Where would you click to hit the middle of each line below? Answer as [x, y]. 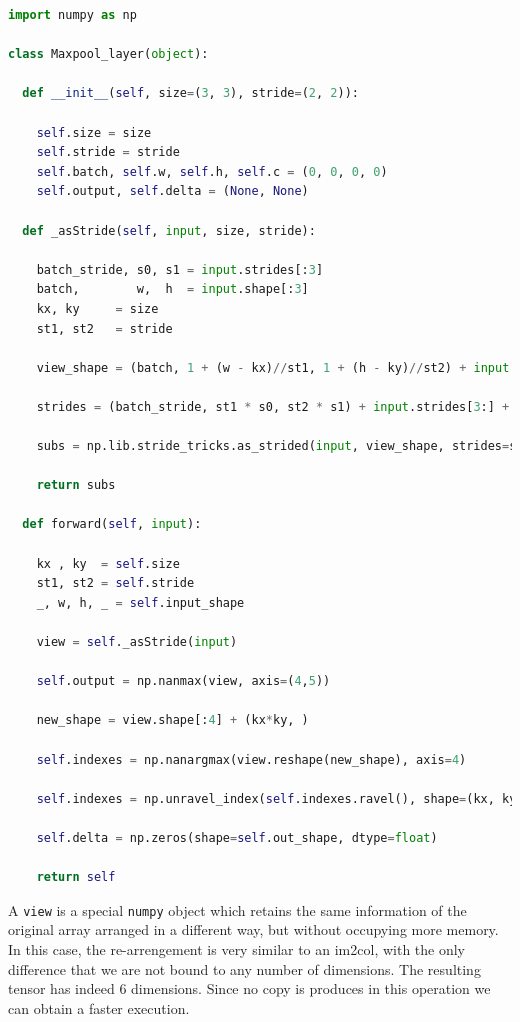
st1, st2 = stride [104, 328]
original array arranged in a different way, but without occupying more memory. [253, 929]
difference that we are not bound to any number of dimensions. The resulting [244, 968]
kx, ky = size [97, 308]
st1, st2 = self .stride [115, 583]
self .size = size [94, 132]
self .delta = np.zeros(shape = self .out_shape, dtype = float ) [237, 837]
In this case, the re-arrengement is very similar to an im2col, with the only [237, 948]
